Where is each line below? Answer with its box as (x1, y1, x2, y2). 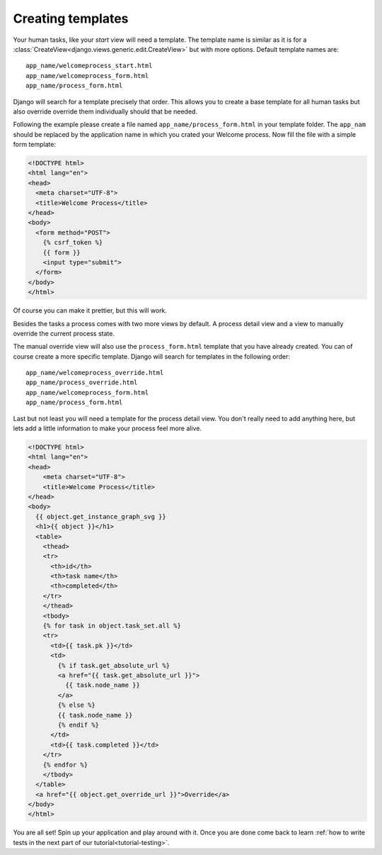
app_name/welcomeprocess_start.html (25, 62, 153, 70)
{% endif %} (57, 720, 99, 729)
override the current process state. (13, 329, 115, 337)
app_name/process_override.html (25, 379, 138, 386)
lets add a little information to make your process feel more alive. (13, 424, 202, 432)
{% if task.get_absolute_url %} (57, 661, 170, 669)
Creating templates (13, 11, 129, 26)
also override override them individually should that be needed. (13, 107, 198, 116)
